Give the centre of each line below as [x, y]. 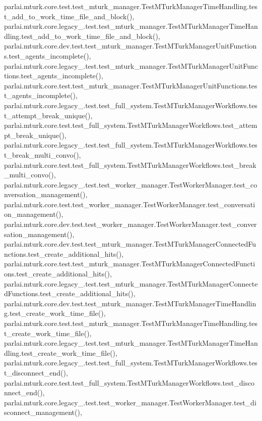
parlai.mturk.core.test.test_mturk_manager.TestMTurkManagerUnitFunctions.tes [131, 85]
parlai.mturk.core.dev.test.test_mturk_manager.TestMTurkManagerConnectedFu [130, 244]
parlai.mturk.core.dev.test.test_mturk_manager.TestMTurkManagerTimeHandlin [130, 303]
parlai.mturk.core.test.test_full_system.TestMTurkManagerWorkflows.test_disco [129, 382]
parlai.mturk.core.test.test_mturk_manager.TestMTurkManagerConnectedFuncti [130, 264]
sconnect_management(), [43, 412]
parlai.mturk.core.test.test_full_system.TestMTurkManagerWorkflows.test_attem [131, 125]
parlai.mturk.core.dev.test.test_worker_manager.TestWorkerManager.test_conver [130, 224]
